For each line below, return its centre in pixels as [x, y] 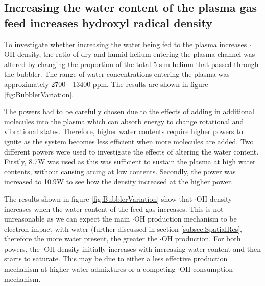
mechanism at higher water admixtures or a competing [90, 269]
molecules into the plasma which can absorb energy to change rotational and [124, 121]
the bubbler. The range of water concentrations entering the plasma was [117, 74]
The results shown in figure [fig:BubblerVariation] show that [98, 198]
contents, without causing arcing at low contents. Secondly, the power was [120, 171]
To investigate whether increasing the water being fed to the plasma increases [126, 44]
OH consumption [206, 269]
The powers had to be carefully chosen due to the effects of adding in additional [129, 111]
